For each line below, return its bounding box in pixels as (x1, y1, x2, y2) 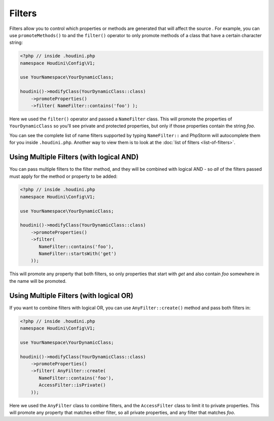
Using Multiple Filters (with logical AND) (9, 153, 139, 161)
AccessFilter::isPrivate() (39, 382, 106, 388)
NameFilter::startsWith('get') (39, 251, 117, 256)
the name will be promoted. (9, 278, 67, 284)
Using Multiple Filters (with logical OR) (9, 291, 133, 300)
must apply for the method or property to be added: (9, 173, 118, 179)
